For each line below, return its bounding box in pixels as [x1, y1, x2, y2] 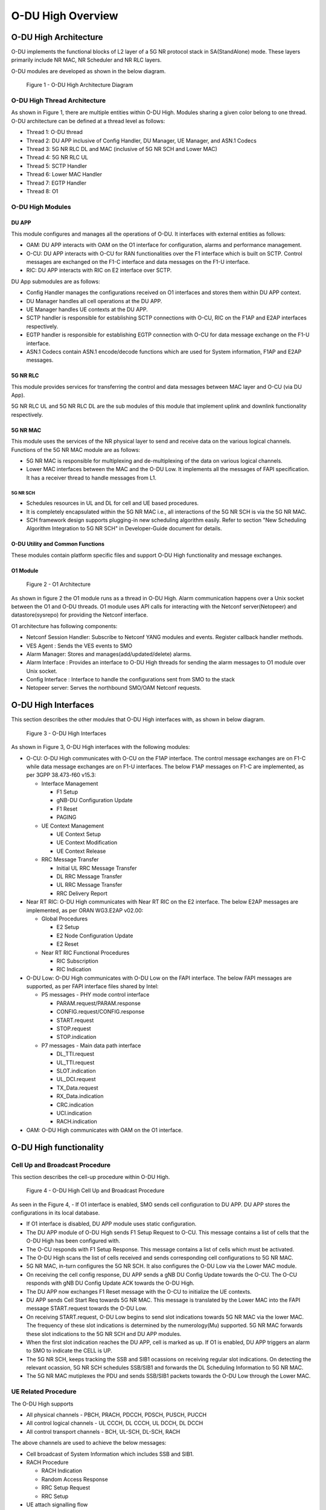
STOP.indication [56, 1033, 97, 1041]
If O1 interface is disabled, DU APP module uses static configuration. [26, 1220, 197, 1227]
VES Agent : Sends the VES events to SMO [26, 642, 133, 649]
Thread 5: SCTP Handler [26, 162, 88, 169]
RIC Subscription [56, 957, 99, 965]
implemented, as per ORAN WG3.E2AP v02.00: [26, 907, 144, 914]
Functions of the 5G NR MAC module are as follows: [11, 446, 141, 453]
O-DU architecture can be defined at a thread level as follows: [11, 117, 165, 124]
